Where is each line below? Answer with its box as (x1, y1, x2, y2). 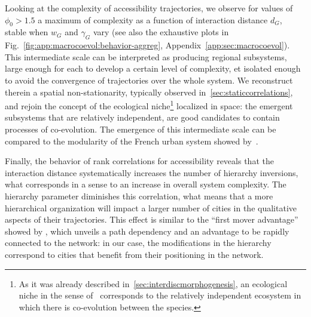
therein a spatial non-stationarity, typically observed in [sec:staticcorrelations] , (5, 85, 293, 98)
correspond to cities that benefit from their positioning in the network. (5, 248, 264, 260)
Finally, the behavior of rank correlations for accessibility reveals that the (5, 155, 274, 167)
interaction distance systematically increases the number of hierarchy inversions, (5, 166, 298, 178)
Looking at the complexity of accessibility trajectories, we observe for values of (5, 2, 293, 14)
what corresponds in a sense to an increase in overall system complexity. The (5, 178, 286, 190)
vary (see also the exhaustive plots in (93, 26, 229, 38)
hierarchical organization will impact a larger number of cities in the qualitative (5, 201, 297, 214)
